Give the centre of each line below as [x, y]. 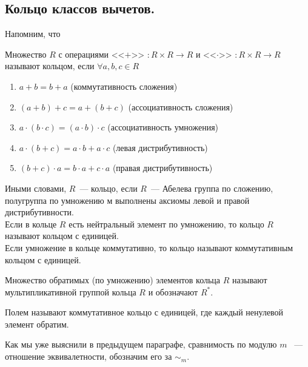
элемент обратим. [37, 324]
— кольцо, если [109, 188]
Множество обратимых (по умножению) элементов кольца [113, 280]
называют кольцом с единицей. [62, 236]
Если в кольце [31, 224]
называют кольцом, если [50, 66]
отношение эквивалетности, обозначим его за [89, 356]
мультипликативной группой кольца [71, 291]
